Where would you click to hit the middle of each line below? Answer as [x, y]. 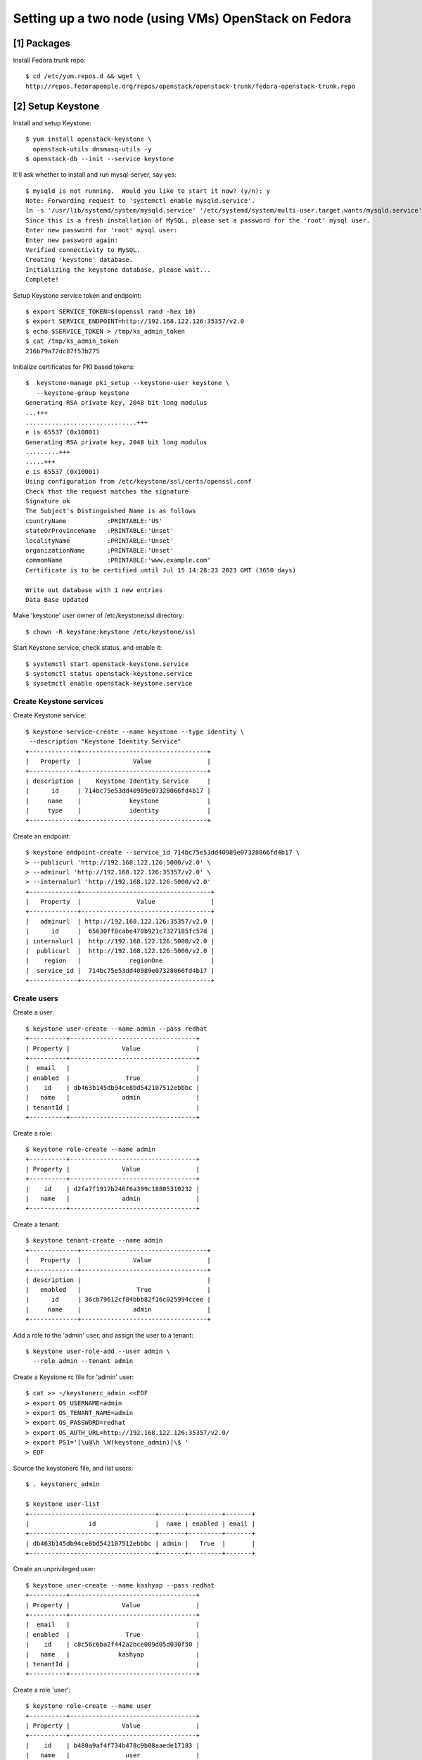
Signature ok [48, 501]
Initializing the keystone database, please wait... [118, 270]
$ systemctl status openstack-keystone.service [109, 673]
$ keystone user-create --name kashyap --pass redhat [120, 1585]
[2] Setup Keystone [56, 106]
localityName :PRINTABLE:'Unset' [100, 541]
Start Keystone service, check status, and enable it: [88, 648]
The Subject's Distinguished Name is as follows [111, 511]
